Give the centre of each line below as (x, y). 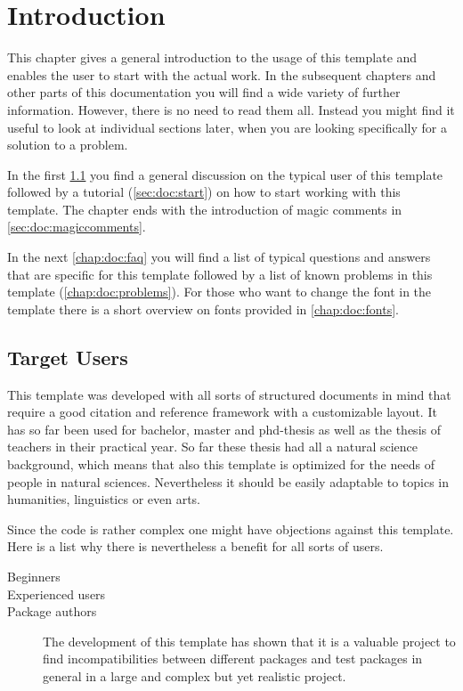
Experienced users (57, 593)
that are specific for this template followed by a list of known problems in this (220, 274)
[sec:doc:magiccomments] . (77, 227)
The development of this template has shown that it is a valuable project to (249, 641)
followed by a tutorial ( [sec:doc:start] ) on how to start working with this (204, 192)
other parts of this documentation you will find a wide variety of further (204, 92)
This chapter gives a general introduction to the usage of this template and (212, 57)
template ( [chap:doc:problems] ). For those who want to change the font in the (219, 292)
